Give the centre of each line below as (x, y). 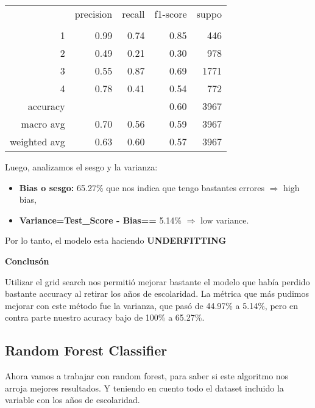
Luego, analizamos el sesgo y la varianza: (81, 167)
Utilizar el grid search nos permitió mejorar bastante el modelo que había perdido (157, 281)
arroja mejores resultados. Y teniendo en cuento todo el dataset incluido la (144, 388)
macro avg (43, 124)
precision (94, 14)
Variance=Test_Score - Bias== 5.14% (100, 220)
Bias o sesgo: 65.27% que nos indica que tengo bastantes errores (142, 187)
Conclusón (27, 260)
